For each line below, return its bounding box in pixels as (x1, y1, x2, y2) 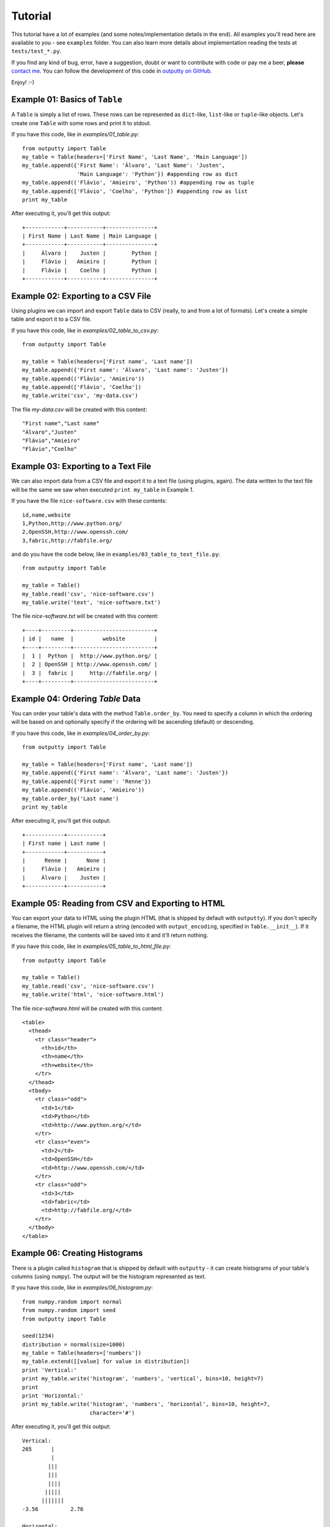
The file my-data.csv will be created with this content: (11, 406, 147, 413)
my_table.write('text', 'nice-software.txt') (22, 599, 161, 606)
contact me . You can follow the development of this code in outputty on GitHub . (11, 67, 212, 75)
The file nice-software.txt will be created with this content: (11, 613, 159, 620)
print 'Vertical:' (22, 1366, 78, 1374)
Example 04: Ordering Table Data (11, 693, 141, 704)
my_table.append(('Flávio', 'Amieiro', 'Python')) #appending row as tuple (22, 179, 254, 186)
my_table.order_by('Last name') (22, 795, 119, 802)
